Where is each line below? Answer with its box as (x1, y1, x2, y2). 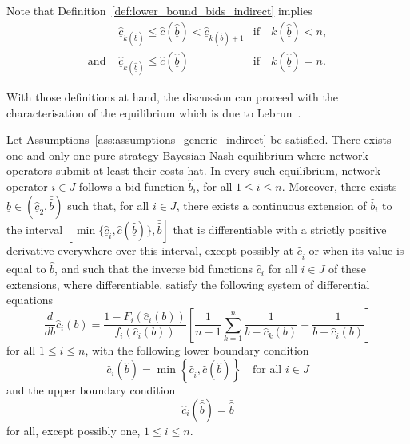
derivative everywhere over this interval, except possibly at (6, 241, 293, 258)
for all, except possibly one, (6, 422, 141, 439)
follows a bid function (78, 178, 185, 194)
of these (328, 260, 367, 277)
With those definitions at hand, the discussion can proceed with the (6, 89, 339, 105)
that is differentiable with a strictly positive (173, 220, 387, 237)
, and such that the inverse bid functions (54, 260, 253, 277)
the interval (6, 220, 63, 237)
